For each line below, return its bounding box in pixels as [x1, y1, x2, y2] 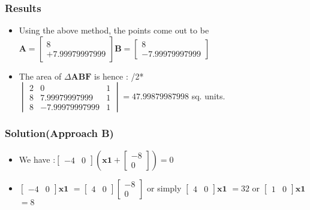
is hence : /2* [94, 69, 144, 82]
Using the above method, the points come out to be [19, 24, 209, 36]
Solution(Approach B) [5, 126, 114, 141]
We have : [19, 153, 56, 165]
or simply [147, 181, 182, 194]
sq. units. [191, 90, 225, 102]
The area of [19, 69, 62, 82]
